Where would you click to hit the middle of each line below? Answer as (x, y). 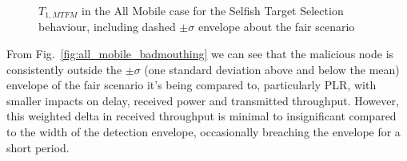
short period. (38, 147)
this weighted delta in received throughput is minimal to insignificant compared (202, 116)
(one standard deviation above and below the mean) (272, 69)
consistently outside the (64, 69)
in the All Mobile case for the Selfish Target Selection (213, 10)
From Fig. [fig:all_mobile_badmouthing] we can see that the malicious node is (200, 54)
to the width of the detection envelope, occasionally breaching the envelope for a (203, 132)
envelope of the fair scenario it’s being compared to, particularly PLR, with (192, 85)
